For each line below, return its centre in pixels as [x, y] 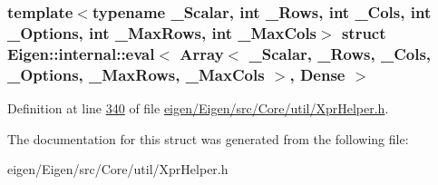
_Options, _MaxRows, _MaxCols [136, 74]
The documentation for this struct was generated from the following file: [208, 138]
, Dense [317, 74]
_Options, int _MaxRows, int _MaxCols [162, 32]
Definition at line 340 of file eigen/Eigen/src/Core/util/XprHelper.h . [198, 107]
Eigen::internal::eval [81, 53]
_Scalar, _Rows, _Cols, [340, 53]
